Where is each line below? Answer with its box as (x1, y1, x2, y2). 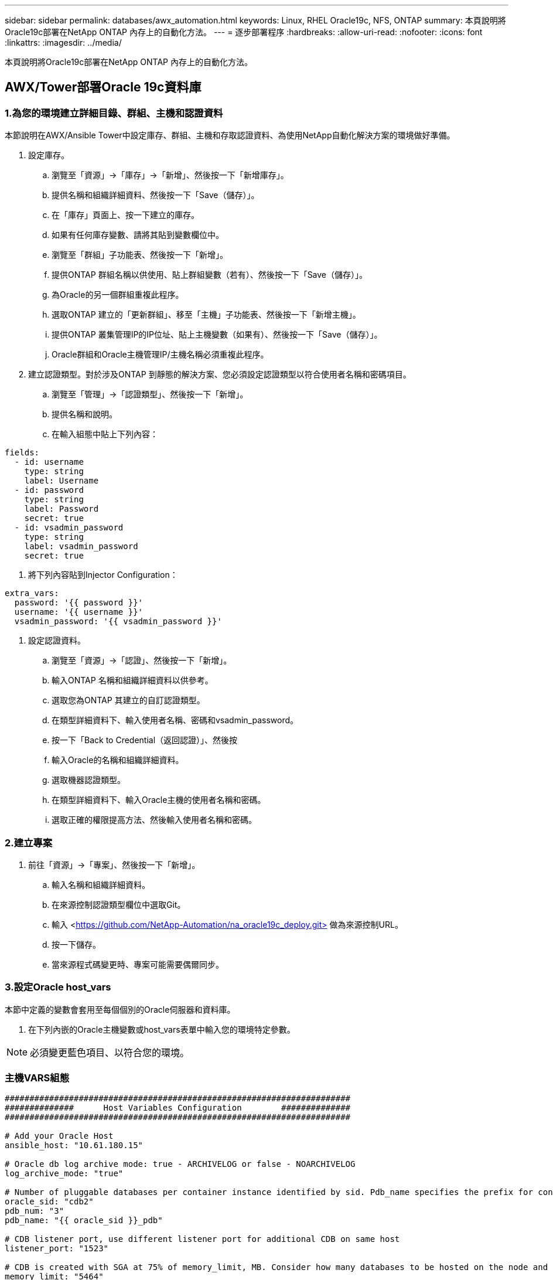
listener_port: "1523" (5, 1244, 109, 1254)
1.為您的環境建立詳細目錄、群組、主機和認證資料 (5, 107, 223, 119)
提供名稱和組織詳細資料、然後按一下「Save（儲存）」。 (52, 190, 260, 200)
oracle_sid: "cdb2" (5, 1197, 94, 1207)
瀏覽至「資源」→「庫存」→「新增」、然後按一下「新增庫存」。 (52, 170, 289, 181)
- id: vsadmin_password (14, 523, 124, 533)
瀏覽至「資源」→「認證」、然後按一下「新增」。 (52, 655, 232, 666)
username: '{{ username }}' (14, 607, 144, 617)
